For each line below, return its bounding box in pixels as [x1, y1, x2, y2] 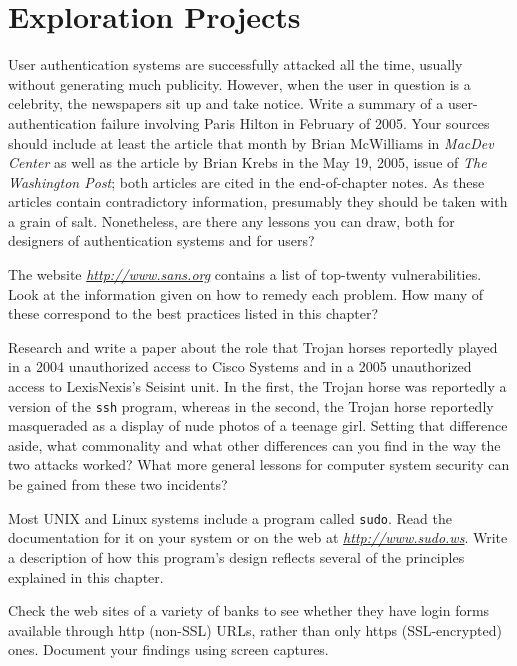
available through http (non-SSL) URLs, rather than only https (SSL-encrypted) [8, 619, 502, 640]
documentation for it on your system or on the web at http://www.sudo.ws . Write [8, 527, 508, 548]
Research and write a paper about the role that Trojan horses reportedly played [8, 336, 498, 357]
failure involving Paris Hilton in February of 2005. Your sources [100, 112, 490, 133]
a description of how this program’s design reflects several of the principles [8, 546, 465, 567]
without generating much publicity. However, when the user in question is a [8, 73, 471, 94]
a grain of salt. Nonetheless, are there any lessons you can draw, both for [8, 210, 455, 231]
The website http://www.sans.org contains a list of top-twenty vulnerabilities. [8, 264, 482, 285]
